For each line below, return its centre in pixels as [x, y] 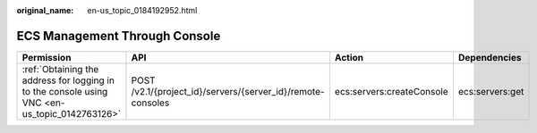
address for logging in [68, 80]
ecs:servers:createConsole [391, 91]
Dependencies [490, 57]
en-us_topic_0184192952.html [142, 10]
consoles [150, 103]
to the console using [65, 91]
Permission [47, 57]
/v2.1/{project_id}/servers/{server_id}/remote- [228, 91]
